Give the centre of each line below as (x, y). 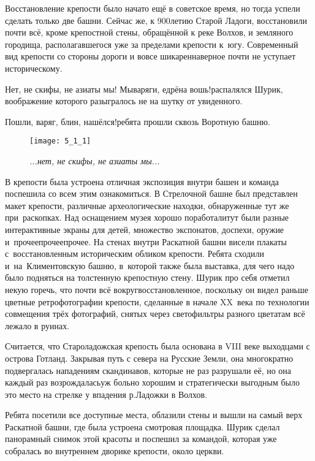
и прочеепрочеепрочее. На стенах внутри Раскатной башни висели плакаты (146, 241)
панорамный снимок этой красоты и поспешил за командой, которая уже (141, 439)
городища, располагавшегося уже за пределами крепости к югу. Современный (152, 44)
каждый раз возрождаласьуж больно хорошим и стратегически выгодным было (152, 382)
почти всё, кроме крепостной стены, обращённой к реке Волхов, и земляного (149, 32)
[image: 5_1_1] (60, 141)
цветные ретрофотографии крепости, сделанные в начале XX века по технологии (157, 301)
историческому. (34, 68)
